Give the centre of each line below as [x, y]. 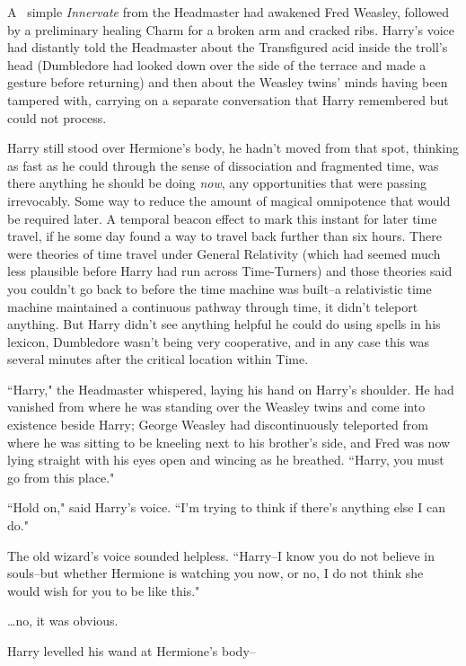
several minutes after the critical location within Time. [158, 359]
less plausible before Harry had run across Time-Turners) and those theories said [230, 271]
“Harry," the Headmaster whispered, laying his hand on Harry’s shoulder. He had [231, 389]
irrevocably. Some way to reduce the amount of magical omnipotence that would [229, 200]
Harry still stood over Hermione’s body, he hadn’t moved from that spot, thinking [233, 148]
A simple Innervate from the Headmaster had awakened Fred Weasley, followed [228, 12]
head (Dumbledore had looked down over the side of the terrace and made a [217, 64]
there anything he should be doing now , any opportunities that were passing [217, 183]
